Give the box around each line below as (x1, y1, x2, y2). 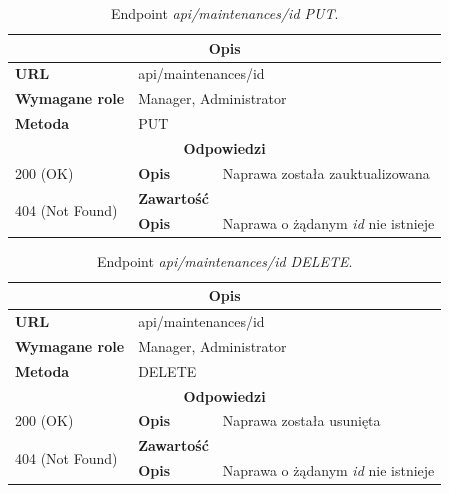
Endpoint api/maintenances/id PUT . (110, 3, 339, 23)
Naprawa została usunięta (222, 410, 381, 431)
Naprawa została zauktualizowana (222, 162, 430, 183)
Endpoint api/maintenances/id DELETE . (96, 250, 353, 271)
